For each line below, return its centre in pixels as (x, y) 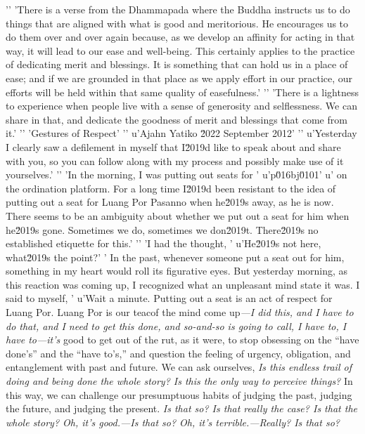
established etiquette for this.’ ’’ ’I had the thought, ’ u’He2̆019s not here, (164, 243)
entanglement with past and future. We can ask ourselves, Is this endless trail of (179, 367)
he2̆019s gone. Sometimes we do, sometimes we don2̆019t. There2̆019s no (162, 229)
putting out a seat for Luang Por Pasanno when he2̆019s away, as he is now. (170, 202)
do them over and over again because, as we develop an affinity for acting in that (180, 37)
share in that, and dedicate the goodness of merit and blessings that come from (177, 119)
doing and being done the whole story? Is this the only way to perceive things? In (179, 381)
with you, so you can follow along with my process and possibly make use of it (175, 160)
